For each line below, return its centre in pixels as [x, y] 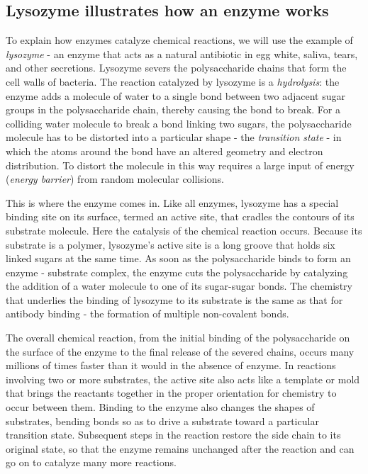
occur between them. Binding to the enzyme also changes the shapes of [160, 407]
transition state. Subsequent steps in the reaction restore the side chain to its [173, 435]
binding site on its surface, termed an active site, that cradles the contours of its [180, 216]
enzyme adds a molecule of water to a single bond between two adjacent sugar [175, 95]
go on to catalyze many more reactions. [91, 462]
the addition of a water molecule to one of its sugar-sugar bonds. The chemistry [179, 286]
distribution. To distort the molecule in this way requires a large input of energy [180, 165]
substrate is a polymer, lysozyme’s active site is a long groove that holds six [171, 244]
